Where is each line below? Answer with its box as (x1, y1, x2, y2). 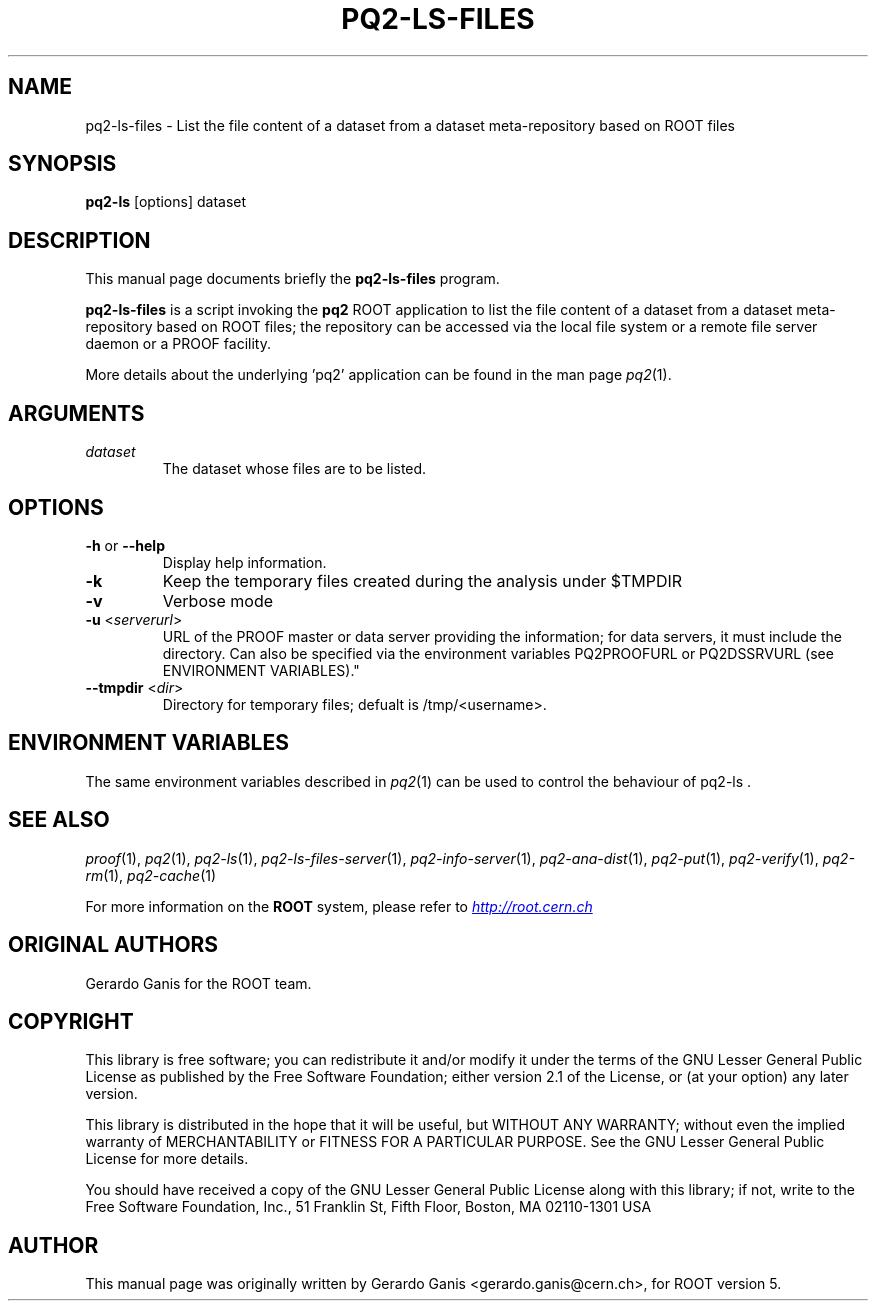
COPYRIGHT (8, 1008, 134, 1034)
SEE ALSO (8, 807, 110, 833)
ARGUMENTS (8, 400, 145, 426)
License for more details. (85, 1150, 249, 1168)
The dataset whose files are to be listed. (162, 460, 427, 478)
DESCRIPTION (8, 227, 151, 253)
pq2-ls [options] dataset (85, 193, 247, 211)
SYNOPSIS (8, 151, 117, 177)
